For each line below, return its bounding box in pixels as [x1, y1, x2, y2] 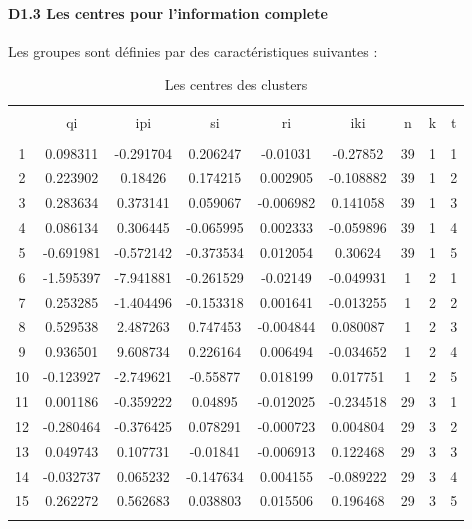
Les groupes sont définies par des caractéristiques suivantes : [8, 40, 378, 61]
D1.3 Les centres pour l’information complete [8, 2, 328, 23]
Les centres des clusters [164, 74, 308, 95]
